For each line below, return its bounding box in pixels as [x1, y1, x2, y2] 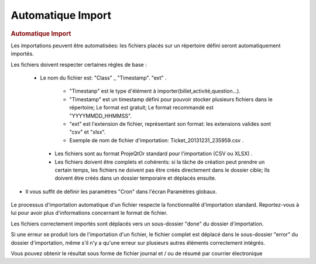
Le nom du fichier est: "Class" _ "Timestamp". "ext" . [40, 74, 167, 81]
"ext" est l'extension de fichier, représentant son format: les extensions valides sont [69, 120, 272, 127]
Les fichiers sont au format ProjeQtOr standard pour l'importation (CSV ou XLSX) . [54, 150, 253, 157]
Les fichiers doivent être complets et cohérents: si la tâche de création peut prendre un [54, 158, 265, 165]
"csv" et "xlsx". [69, 129, 106, 136]
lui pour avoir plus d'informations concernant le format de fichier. [11, 210, 168, 217]
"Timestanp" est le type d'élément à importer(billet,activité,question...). [69, 88, 241, 95]
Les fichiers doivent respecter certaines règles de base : [11, 61, 147, 68]
